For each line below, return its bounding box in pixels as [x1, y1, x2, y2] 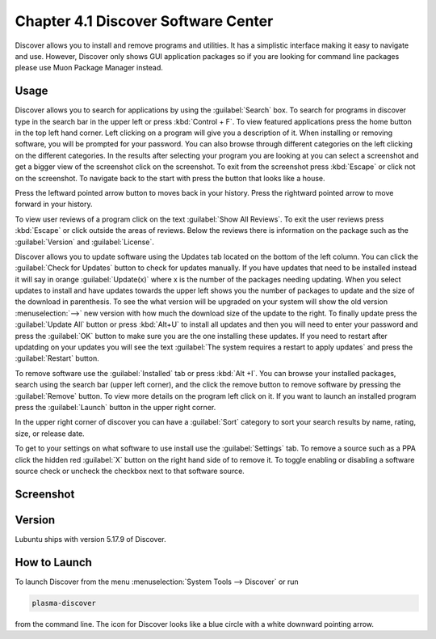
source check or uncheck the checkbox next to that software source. [15, 466, 245, 476]
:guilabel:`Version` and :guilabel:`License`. [15, 237, 155, 247]
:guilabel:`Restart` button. [15, 353, 100, 363]
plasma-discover [31, 599, 97, 607]
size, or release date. [15, 429, 85, 438]
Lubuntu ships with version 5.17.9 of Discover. [15, 534, 167, 544]
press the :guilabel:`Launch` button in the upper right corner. [15, 403, 216, 412]
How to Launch [15, 555, 93, 569]
